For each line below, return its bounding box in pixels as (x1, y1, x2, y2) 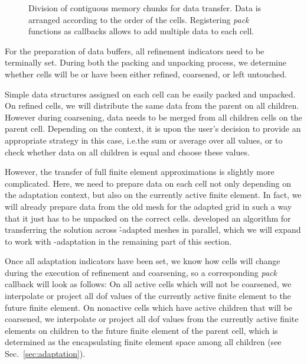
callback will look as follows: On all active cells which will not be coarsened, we (5, 278, 292, 290)
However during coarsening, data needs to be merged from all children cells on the (5, 110, 302, 123)
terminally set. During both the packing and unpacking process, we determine (5, 56, 286, 69)
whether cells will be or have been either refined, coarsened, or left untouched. (5, 67, 287, 80)
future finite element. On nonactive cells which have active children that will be (5, 301, 293, 313)
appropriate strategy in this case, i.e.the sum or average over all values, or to (5, 134, 283, 146)
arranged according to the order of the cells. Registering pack (28, 13, 249, 25)
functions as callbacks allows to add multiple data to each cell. (28, 25, 254, 37)
